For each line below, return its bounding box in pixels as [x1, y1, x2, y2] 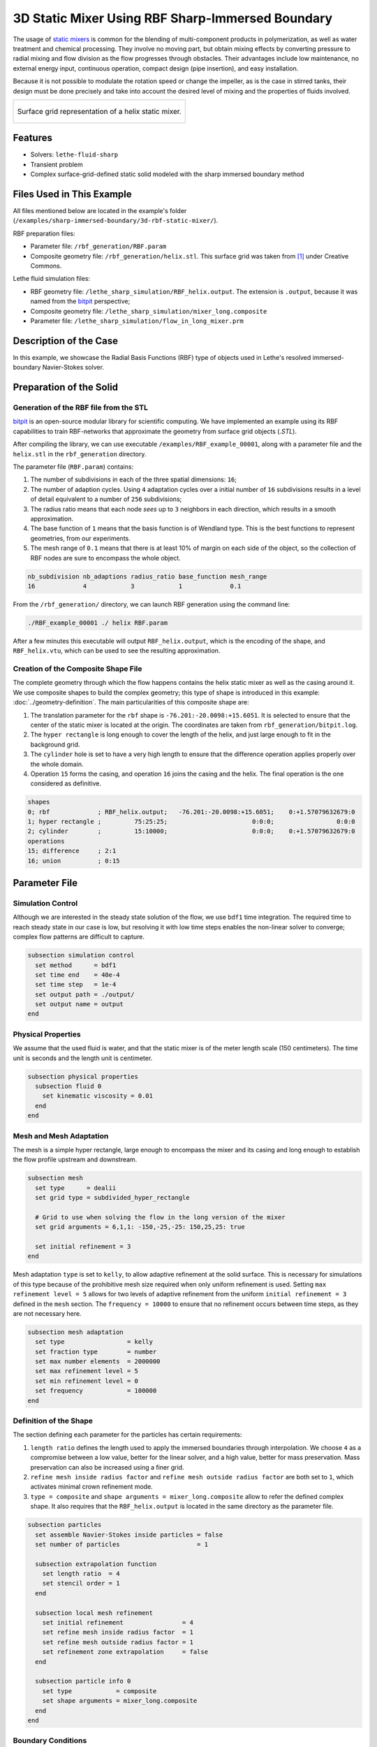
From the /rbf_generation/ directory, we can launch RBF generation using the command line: [13, 600, 290, 608]
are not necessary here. [13, 1309, 82, 1317]
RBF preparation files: [13, 229, 75, 238]
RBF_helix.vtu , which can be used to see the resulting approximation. [13, 646, 221, 655]
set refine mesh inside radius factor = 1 [42, 1628, 193, 1637]
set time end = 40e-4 [35, 971, 120, 978]
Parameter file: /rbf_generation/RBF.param [30, 242, 167, 251]
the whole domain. [30, 760, 84, 768]
